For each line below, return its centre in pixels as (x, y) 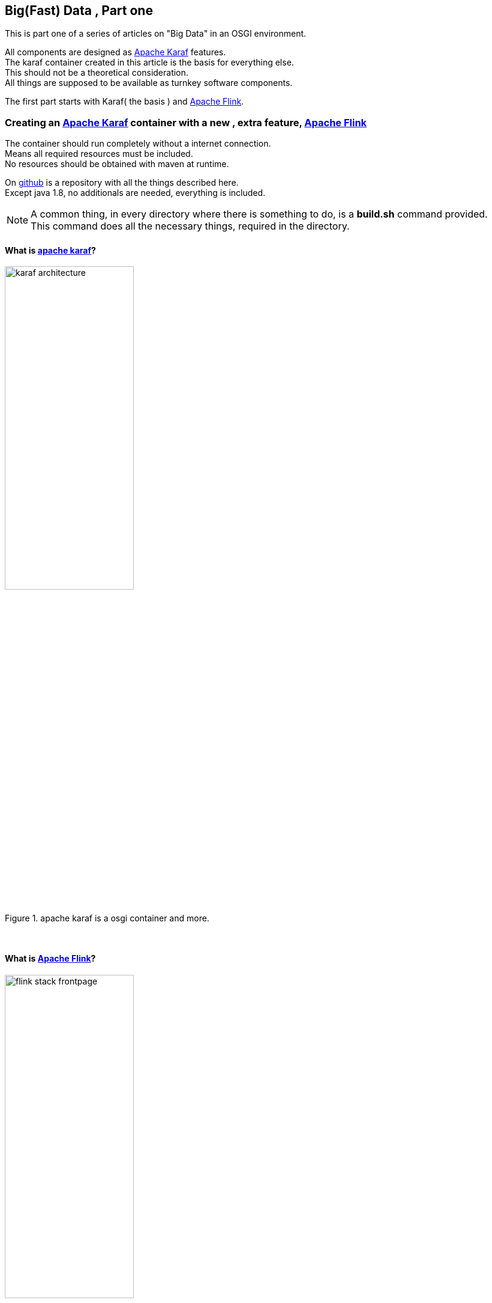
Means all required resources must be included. (99, 154)
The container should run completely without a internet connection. (138, 144)
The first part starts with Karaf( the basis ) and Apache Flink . (124, 102)
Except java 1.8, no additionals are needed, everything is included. (135, 193)
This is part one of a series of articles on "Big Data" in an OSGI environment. (156, 34)
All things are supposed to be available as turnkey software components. (149, 83)
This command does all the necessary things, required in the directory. (190, 226)
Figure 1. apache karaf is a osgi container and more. (107, 918)
